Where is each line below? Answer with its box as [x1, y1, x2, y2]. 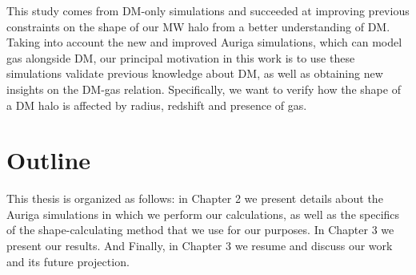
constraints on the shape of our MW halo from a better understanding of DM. [6, 18, 390, 34]
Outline [6, 144, 91, 176]
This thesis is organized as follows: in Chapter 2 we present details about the [6, 190, 383, 207]
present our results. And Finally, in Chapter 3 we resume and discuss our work [6, 237, 393, 254]
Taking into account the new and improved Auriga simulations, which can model [6, 34, 402, 51]
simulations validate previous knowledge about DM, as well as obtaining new [6, 65, 383, 82]
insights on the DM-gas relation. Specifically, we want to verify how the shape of [6, 80, 401, 97]
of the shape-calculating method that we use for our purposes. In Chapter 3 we [6, 221, 394, 238]
